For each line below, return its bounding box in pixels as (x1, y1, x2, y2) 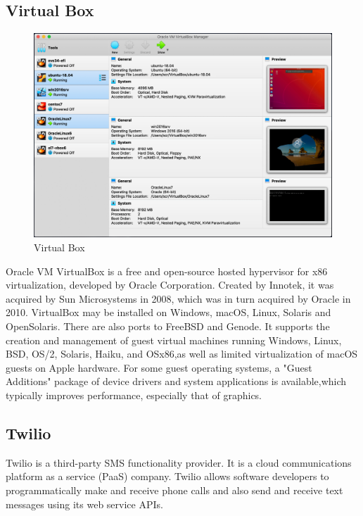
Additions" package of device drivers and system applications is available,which (6, 374, 347, 389)
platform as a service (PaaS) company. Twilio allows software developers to (6, 469, 329, 484)
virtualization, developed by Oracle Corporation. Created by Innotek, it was (6, 277, 334, 292)
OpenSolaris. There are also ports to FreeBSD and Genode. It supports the (6, 319, 330, 334)
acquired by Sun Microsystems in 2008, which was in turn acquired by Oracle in (6, 291, 351, 306)
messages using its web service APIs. (6, 496, 163, 511)
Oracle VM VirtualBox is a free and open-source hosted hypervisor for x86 (6, 263, 328, 278)
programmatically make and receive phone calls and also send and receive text (6, 482, 343, 497)
